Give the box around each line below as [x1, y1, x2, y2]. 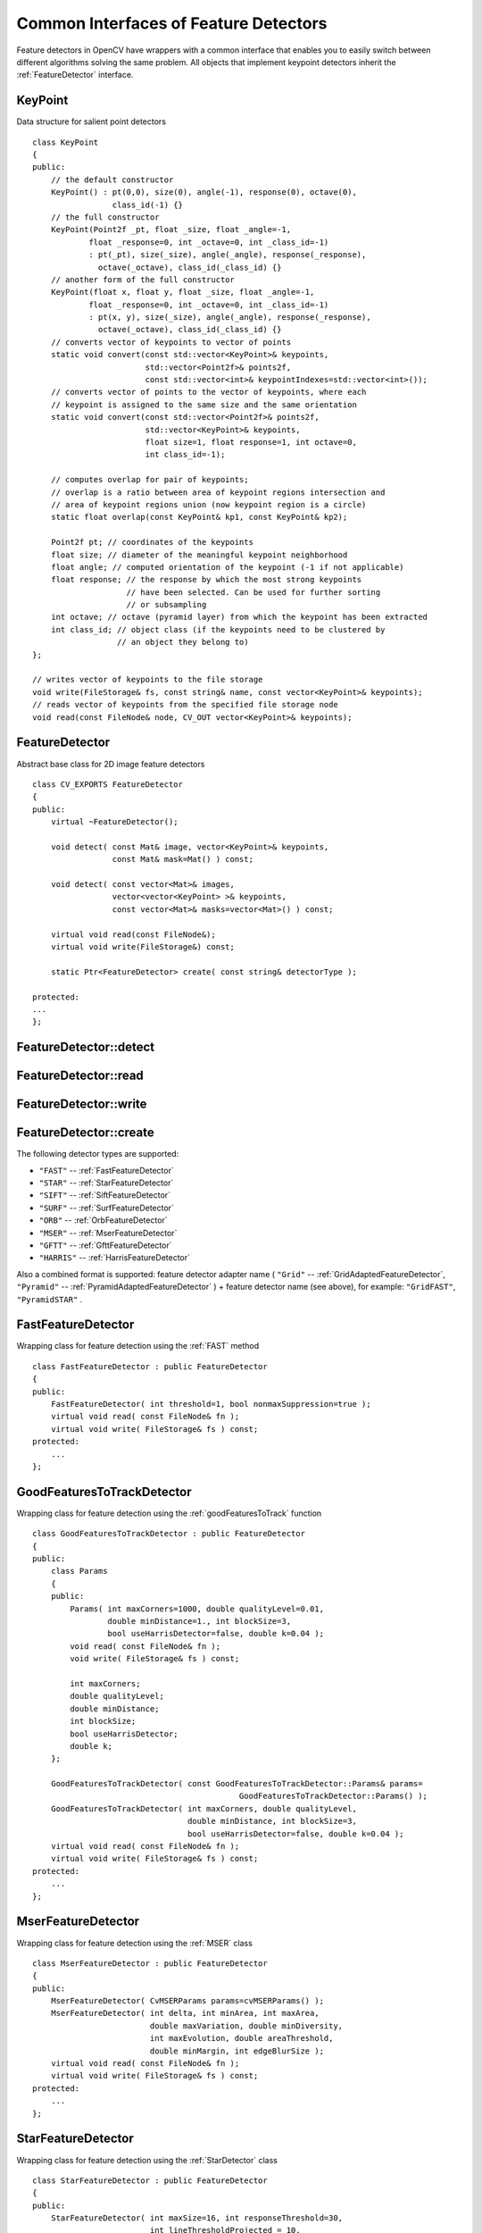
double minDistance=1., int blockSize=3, [107, 1617, 292, 1627]
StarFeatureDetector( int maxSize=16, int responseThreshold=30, [50, 2213, 344, 2223]
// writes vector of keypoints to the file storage [32, 674, 263, 685]
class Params [50, 1566, 108, 1576]
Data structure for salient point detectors [16, 116, 167, 127]
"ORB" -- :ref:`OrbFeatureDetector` [38, 1215, 169, 1225]
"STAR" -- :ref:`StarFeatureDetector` [38, 1177, 174, 1188]
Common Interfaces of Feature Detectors [16, 13, 328, 33]
